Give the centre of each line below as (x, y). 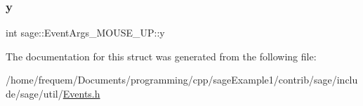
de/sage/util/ (34, 93)
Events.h (81, 93)
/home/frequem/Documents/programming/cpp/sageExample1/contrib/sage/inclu (182, 80)
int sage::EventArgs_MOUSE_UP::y (85, 33)
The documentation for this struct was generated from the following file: (161, 56)
